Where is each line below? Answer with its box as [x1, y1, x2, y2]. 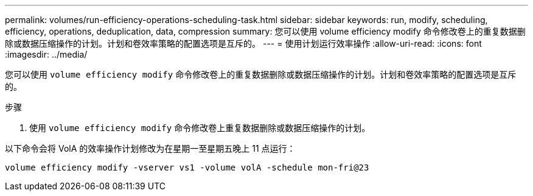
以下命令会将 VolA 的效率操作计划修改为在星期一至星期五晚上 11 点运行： [5, 143, 296, 154]
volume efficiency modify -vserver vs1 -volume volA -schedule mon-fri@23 [5, 163, 369, 172]
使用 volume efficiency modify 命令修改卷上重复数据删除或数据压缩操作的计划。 [29, 123, 371, 133]
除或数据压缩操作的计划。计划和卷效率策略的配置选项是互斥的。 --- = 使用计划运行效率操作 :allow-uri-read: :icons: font [5, 38, 482, 49]
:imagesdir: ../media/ [5, 49, 88, 59]
